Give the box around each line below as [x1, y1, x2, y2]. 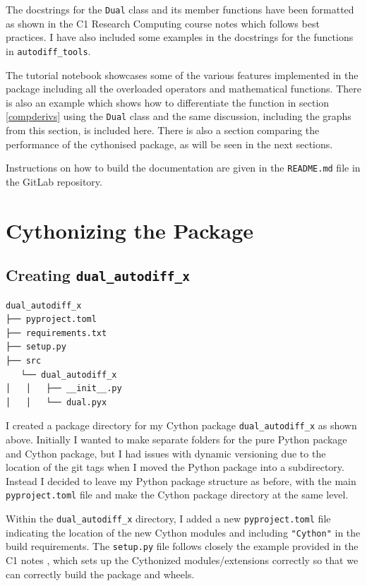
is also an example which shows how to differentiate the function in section [6, 95, 330, 109]
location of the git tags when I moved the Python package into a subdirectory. [6, 460, 344, 474]
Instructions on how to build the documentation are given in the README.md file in [6, 160, 361, 175]
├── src [6, 355, 42, 366]
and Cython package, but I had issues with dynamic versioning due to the [6, 446, 326, 460]
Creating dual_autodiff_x [6, 264, 190, 286]
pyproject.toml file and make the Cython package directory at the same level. [6, 487, 349, 502]
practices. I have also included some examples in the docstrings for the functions [6, 30, 354, 44]
